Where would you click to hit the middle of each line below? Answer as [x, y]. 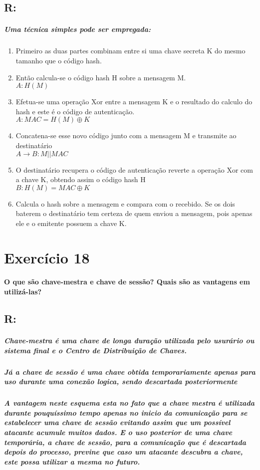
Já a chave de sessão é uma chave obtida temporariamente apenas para [130, 371]
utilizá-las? [23, 292]
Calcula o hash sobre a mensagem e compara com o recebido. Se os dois [125, 203]
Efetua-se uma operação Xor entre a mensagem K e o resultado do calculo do [134, 102]
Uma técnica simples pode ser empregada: [77, 29]
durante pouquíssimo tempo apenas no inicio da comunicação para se [126, 412]
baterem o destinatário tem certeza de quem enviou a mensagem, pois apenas [134, 213]
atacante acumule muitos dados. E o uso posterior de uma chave [118, 432]
